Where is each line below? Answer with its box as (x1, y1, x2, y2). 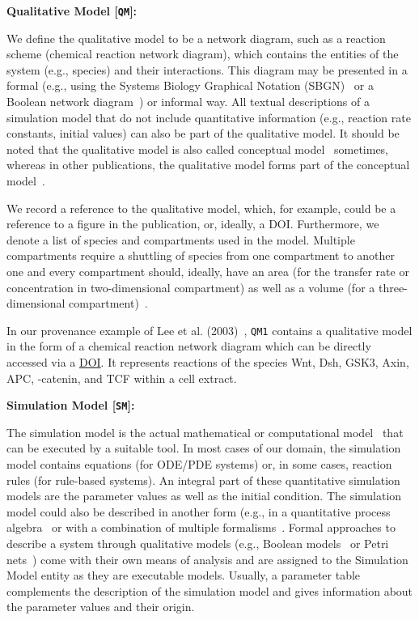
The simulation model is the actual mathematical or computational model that (6, 423, 404, 440)
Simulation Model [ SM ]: (6, 397, 135, 414)
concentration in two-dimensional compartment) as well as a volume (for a (6, 278, 375, 295)
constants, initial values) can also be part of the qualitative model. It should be (6, 125, 400, 142)
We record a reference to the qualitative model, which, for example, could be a (6, 199, 396, 216)
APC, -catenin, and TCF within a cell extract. (6, 369, 237, 386)
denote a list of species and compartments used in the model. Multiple (6, 231, 355, 248)
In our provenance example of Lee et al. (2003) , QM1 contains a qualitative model (6, 321, 413, 338)
